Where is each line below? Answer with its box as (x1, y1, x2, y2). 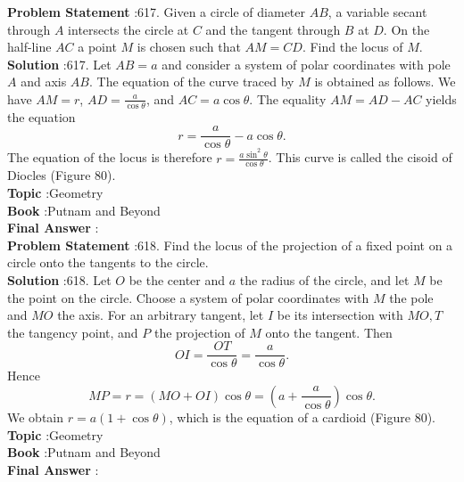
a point (78, 37, 117, 56)
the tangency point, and (7, 323, 138, 341)
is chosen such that (137, 37, 241, 56)
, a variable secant (327, 3, 427, 20)
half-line (7, 37, 52, 56)
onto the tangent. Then (265, 323, 393, 341)
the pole (389, 288, 434, 306)
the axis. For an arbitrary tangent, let (57, 306, 264, 324)
